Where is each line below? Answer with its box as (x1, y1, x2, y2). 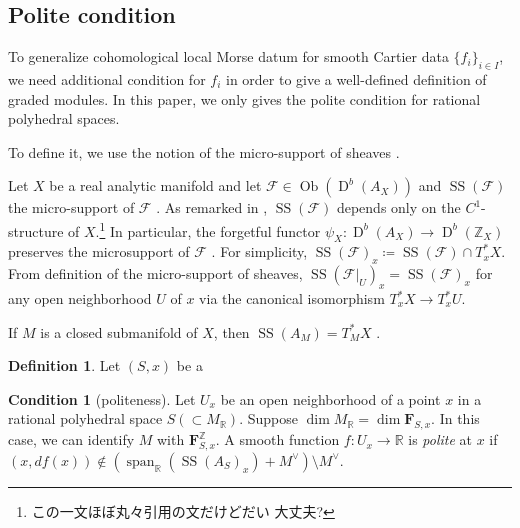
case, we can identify (8, 429, 135, 450)
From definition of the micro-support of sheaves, (8, 263, 303, 284)
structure (8, 220, 64, 241)
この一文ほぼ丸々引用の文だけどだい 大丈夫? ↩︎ (31, 500, 335, 521)
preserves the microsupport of (8, 241, 190, 262)
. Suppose (239, 408, 299, 429)
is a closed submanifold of (40, 321, 198, 342)
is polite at (408, 429, 473, 450)
